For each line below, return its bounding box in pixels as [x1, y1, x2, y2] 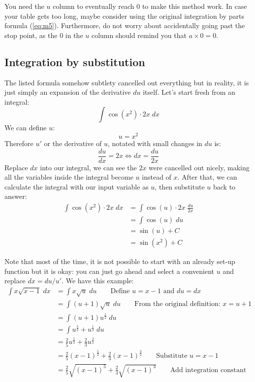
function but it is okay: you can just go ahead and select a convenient [4, 266, 215, 276]
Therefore [4, 138, 33, 149]
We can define [4, 122, 47, 133]
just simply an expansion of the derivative [4, 87, 131, 97]
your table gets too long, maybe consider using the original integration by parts [4, 10, 245, 21]
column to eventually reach [53, 1, 134, 11]
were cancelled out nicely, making [149, 162, 250, 172]
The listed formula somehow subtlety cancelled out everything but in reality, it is [4, 77, 249, 87]
